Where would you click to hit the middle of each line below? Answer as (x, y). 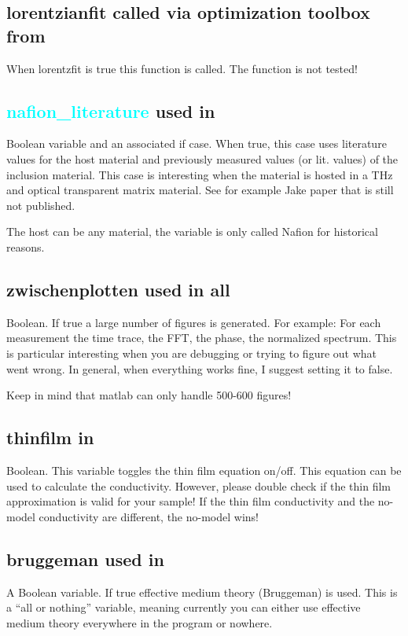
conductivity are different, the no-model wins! (149, 516)
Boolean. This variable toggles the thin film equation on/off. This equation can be (204, 470)
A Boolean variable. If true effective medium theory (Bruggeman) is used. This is (202, 592)
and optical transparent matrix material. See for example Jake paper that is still (200, 190)
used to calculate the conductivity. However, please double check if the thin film (199, 485)
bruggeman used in (85, 559)
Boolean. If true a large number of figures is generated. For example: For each (194, 322)
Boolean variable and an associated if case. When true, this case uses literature (197, 143)
